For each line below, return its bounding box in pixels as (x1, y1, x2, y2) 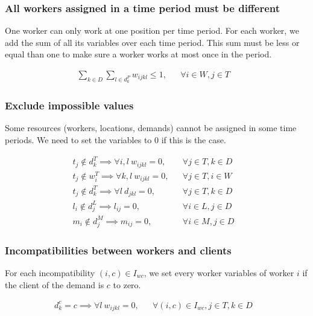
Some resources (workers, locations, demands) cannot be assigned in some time (5, 121, 297, 134)
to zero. (113, 278, 141, 291)
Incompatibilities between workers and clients (5, 242, 232, 257)
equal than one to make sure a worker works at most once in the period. (5, 48, 272, 60)
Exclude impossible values (5, 98, 134, 113)
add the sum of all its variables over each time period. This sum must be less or (5, 36, 300, 48)
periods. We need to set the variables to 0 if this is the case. (5, 134, 226, 146)
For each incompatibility (5, 266, 95, 279)
